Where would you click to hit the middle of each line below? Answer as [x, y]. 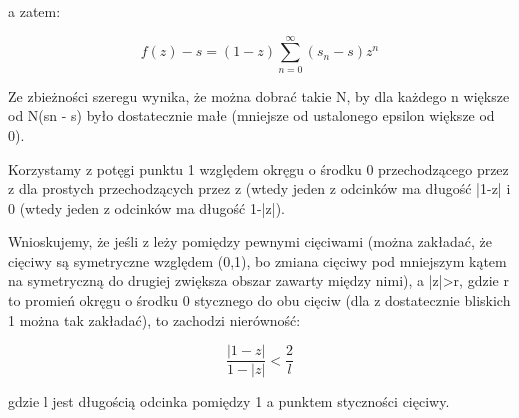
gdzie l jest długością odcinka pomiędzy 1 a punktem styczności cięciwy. [229, 401]
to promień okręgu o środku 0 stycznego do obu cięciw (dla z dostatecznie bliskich [259, 300]
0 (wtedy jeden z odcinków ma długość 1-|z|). [146, 207]
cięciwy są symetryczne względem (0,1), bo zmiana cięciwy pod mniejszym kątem [257, 260]
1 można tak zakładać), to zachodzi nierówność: [154, 319]
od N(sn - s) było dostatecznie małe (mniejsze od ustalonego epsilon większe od [251, 115]
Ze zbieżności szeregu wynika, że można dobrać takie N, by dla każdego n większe [259, 95]
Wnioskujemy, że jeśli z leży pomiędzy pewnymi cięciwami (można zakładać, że [250, 241]
